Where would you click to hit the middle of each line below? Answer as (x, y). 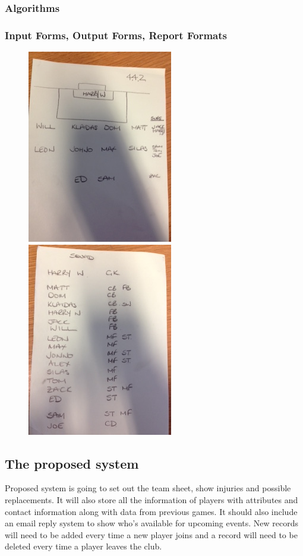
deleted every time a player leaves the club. (83, 546)
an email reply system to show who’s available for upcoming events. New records (152, 523)
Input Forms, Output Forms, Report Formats (116, 35)
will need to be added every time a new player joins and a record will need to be (151, 534)
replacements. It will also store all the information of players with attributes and (151, 500)
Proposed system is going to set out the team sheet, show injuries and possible (148, 488)
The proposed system (72, 463)
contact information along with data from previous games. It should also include (151, 511)
